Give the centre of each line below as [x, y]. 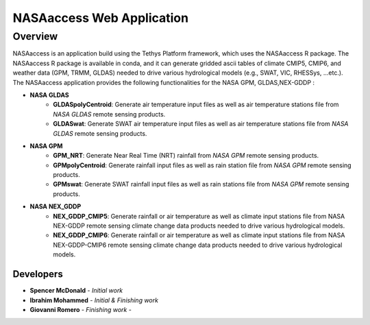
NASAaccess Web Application [100, 18]
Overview [35, 36]
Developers [38, 274]
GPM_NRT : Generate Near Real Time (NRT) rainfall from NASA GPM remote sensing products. [186, 156]
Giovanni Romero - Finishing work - [81, 309]
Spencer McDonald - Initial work [76, 291]
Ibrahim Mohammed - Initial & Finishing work [94, 300]
